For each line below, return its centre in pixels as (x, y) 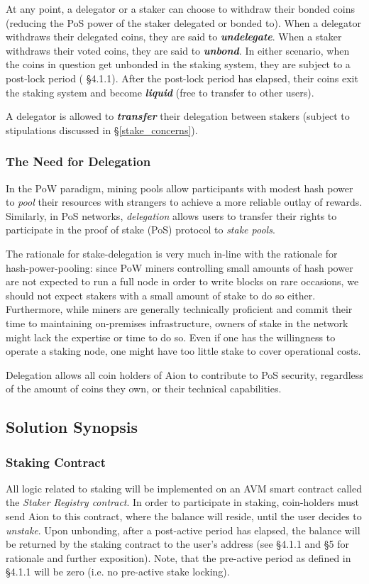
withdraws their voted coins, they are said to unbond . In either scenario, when (178, 50)
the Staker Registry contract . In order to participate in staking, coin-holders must (182, 502)
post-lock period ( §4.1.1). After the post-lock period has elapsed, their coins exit (182, 78)
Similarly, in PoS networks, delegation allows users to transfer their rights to (171, 215)
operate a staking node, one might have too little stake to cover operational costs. (183, 351)
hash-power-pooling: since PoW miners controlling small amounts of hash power (180, 267)
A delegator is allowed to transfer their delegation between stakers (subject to (178, 116)
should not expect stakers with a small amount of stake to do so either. (161, 295)
